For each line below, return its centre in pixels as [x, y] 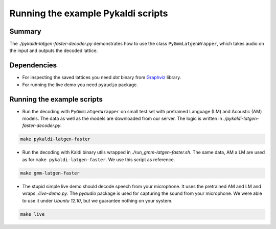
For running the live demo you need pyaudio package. [80, 85]
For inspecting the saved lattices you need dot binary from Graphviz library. [102, 78]
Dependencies [33, 66]
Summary [25, 31]
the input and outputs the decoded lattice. [54, 50]
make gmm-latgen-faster [50, 173]
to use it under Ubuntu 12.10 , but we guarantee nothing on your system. [97, 200]
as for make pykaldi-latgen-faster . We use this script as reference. [99, 159]
